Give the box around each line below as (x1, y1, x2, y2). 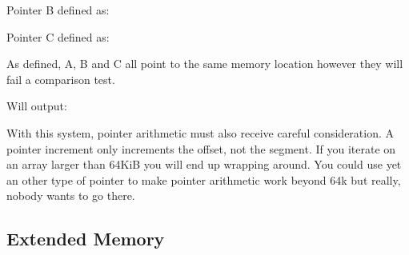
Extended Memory (6, 226, 165, 251)
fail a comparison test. (6, 70, 115, 87)
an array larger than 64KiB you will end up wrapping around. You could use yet (6, 156, 402, 173)
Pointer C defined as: (6, 28, 110, 45)
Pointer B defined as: (6, 2, 110, 18)
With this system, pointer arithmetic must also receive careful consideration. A (6, 124, 395, 141)
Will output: (6, 98, 67, 114)
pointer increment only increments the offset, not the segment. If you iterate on (6, 140, 396, 157)
